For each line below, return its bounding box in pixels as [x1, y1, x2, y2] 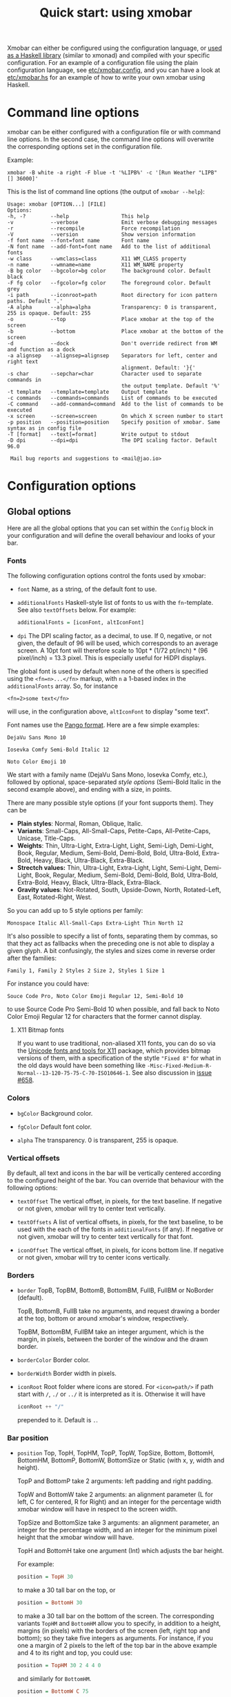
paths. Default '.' [7, 298, 63, 305]
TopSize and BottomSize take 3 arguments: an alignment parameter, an [17, 1518, 219, 1527]
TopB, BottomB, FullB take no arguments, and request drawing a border [17, 1307, 220, 1316]
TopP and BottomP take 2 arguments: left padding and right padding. [17, 1477, 213, 1485]
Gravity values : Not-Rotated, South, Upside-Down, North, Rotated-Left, [17, 886, 222, 894]
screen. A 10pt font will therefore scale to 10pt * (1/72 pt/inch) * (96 [17, 646, 208, 655]
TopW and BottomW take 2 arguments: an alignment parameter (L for [17, 1490, 214, 1499]
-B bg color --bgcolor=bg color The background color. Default [7, 268, 212, 275]
